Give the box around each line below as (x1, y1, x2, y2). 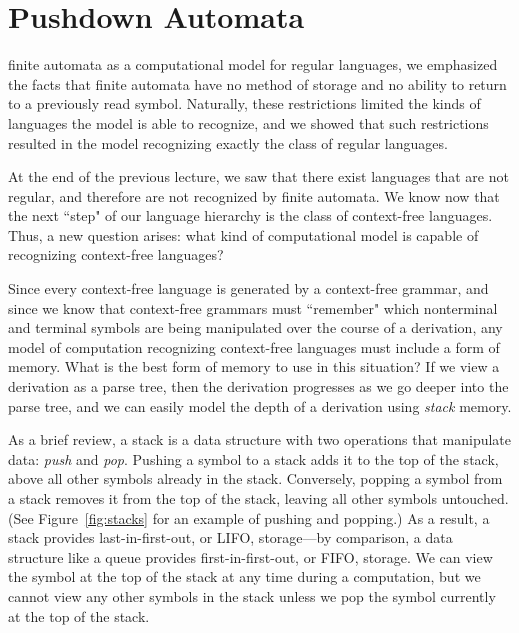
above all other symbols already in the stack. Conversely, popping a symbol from (8, 468, 503, 489)
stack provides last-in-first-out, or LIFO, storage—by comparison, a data (8, 527, 453, 548)
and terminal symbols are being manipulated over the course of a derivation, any (8, 317, 503, 338)
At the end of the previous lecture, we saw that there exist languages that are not (8, 166, 509, 187)
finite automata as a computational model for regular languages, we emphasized (8, 54, 498, 75)
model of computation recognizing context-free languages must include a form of (8, 336, 500, 357)
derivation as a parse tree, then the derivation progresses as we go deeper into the (8, 376, 509, 397)
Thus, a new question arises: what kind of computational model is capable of (8, 224, 479, 245)
